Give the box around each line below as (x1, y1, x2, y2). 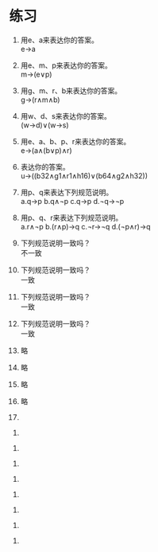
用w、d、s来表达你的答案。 (20, 111, 112, 120)
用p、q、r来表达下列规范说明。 (20, 213, 123, 222)
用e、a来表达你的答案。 (20, 35, 98, 45)
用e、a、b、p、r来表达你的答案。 (20, 136, 131, 146)
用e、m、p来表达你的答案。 (20, 61, 112, 70)
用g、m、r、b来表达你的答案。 (20, 85, 122, 96)
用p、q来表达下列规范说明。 (20, 187, 114, 197)
